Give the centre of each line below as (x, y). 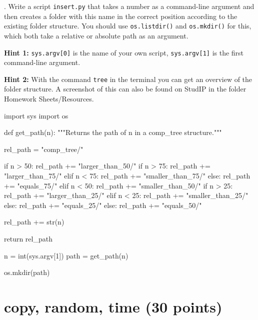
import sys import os (36, 115)
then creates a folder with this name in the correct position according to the (121, 16)
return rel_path (28, 238)
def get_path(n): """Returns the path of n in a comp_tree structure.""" (113, 132)
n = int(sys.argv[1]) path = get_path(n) (66, 255)
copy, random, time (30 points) (113, 306)
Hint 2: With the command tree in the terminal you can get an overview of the (128, 79)
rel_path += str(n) (34, 222)
